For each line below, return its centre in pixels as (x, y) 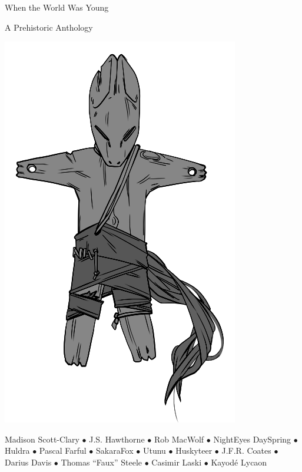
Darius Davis (28, 462)
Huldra (17, 450)
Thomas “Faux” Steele (102, 462)
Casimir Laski (177, 462)
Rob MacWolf (179, 439)
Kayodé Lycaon (239, 462)
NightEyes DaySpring (252, 439)
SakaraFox (115, 450)
